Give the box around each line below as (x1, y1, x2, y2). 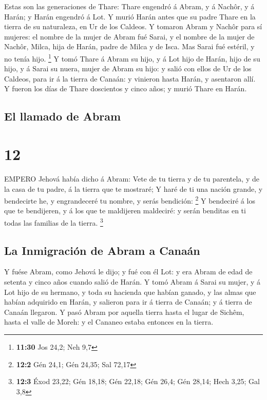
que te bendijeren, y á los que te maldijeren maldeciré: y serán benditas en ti (4, 205, 246, 216)
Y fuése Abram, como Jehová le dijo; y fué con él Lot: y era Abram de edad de (4, 266, 253, 277)
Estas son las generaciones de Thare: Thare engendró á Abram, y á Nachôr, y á (4, 1, 255, 11)
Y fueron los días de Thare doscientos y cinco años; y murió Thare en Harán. (4, 83, 247, 94)
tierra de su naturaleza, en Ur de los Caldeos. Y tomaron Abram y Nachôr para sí (4, 21, 262, 32)
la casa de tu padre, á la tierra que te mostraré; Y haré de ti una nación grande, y (4, 183, 263, 194)
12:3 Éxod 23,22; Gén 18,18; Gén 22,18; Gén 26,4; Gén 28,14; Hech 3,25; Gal (16, 376, 260, 387)
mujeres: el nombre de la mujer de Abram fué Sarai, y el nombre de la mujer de (4, 31, 255, 42)
